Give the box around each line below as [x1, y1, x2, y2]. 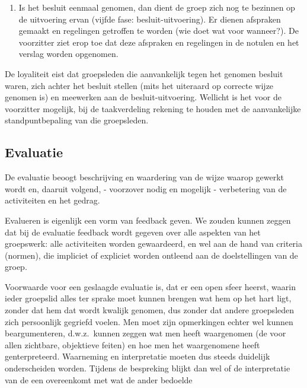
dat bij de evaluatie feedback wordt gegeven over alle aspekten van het [5, 225, 261, 238]
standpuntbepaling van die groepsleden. [5, 114, 149, 126]
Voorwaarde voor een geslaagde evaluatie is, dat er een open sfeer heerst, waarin [5, 280, 296, 292]
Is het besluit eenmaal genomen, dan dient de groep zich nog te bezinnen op [18, 1, 295, 13]
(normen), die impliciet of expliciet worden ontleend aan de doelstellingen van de [5, 249, 298, 261]
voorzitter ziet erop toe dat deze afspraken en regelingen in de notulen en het [18, 36, 299, 48]
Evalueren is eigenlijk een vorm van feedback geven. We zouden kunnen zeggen [5, 214, 291, 226]
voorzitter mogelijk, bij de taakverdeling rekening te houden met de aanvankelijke [5, 102, 301, 115]
